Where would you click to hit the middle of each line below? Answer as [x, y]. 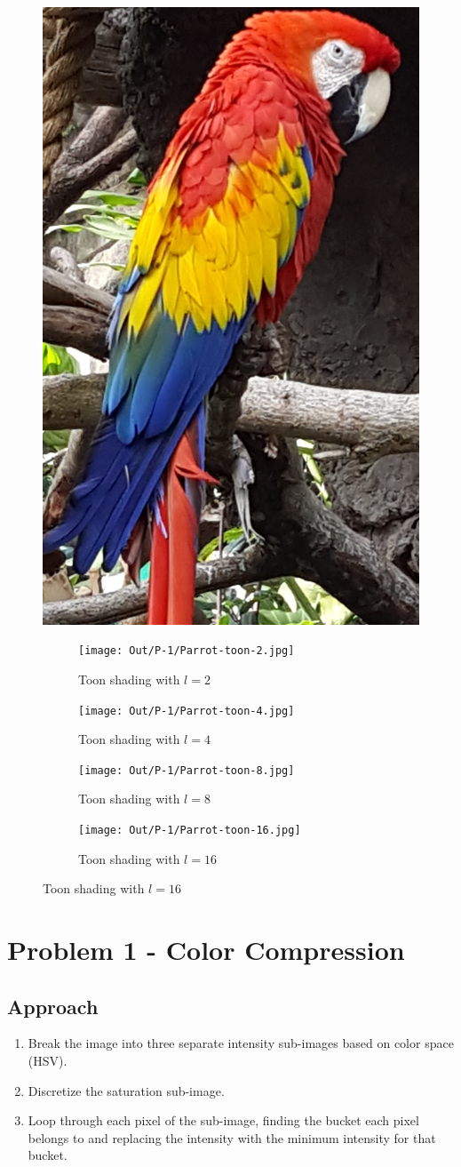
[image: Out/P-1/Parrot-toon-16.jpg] [190, 831]
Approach [53, 1006]
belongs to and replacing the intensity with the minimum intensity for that [232, 1137]
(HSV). [48, 1061]
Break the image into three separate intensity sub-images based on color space [241, 1043]
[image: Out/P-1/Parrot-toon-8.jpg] [187, 770]
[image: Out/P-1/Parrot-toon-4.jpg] [187, 711]
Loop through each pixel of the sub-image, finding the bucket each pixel [223, 1120]
